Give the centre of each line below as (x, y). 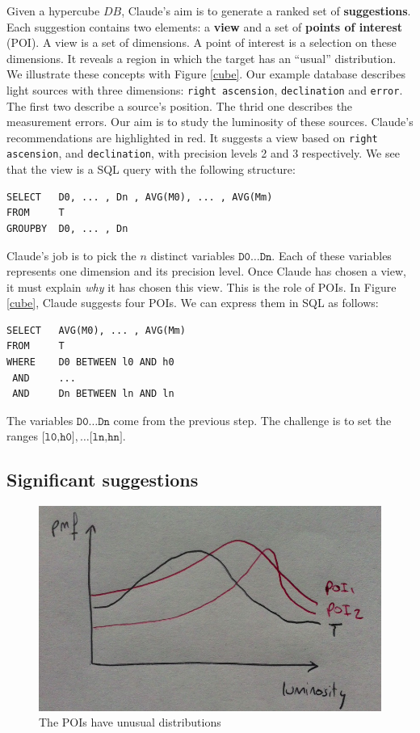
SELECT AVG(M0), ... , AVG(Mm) (96, 330)
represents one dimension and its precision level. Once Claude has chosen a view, (206, 271)
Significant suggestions (103, 480)
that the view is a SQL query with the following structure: (151, 169)
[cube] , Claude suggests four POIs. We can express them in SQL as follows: (193, 303)
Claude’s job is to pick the (71, 255)
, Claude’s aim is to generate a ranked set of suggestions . (266, 11)
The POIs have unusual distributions (130, 722)
